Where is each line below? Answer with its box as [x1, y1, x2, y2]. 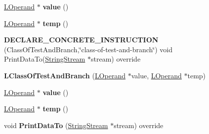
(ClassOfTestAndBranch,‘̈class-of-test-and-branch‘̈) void [4, 44, 173, 54]
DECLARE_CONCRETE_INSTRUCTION [4, 34, 159, 45]
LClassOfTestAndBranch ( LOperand [4, 70, 125, 80]
